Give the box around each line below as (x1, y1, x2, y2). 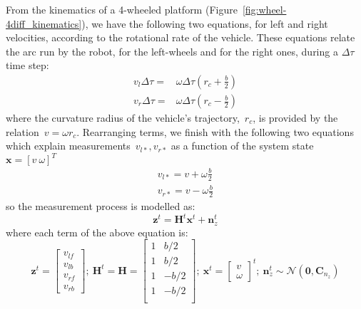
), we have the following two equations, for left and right (81, 16, 328, 31)
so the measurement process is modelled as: (6, 199, 195, 214)
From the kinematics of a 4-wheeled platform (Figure (6, 2, 238, 16)
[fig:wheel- (242, 2, 287, 16)
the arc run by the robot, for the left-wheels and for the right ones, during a (6, 43, 338, 58)
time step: (6, 58, 49, 73)
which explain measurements (6, 138, 131, 153)
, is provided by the (253, 110, 338, 125)
